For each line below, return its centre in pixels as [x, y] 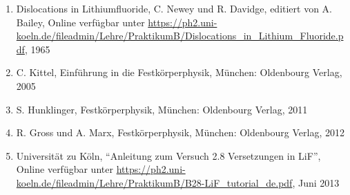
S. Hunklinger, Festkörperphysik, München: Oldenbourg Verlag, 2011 [162, 109]
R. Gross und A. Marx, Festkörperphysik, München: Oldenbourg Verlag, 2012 [180, 132]
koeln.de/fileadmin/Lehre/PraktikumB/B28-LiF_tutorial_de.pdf [154, 182]
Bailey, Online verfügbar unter [80, 22]
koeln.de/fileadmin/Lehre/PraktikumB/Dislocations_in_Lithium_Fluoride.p [180, 36]
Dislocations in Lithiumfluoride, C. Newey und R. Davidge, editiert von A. [174, 8]
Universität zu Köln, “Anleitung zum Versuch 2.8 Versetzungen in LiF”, [168, 155]
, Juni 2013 [316, 182]
